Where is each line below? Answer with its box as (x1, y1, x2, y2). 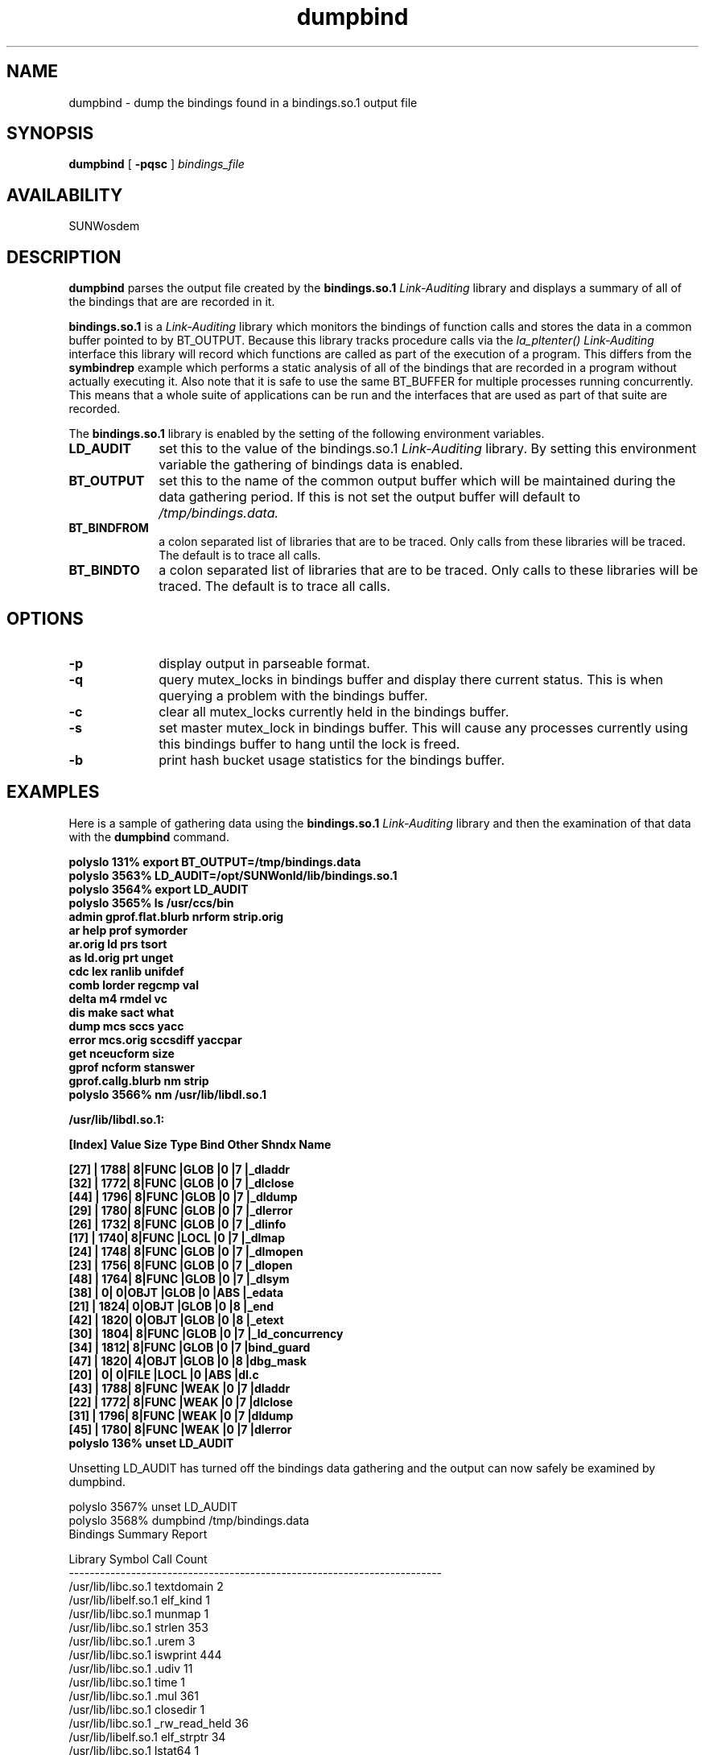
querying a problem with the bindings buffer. (159, 687, 428, 704)
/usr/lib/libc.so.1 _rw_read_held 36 (68, 1716, 249, 1730)
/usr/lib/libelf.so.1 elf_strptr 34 (68, 1729, 226, 1744)
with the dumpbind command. (68, 829, 229, 844)
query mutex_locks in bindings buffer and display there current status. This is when (159, 671, 663, 688)
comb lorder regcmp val (68, 977, 199, 992)
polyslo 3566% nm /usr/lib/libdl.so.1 (68, 1087, 267, 1101)
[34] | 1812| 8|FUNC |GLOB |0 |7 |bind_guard (68, 1340, 311, 1354)
